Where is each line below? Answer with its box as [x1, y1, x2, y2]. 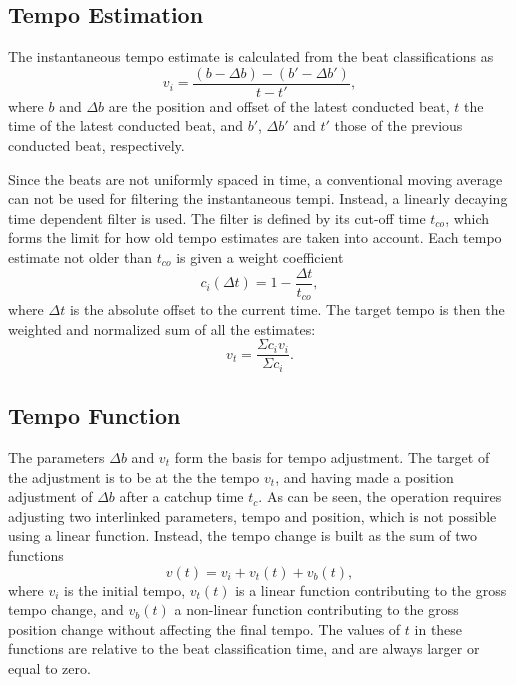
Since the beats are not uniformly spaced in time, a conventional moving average [8, 168, 503, 189]
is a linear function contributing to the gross [235, 579, 507, 600]
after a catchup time [119, 486, 244, 507]
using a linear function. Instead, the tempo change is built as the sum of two [8, 525, 478, 546]
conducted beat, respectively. [8, 135, 185, 156]
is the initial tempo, [64, 579, 186, 600]
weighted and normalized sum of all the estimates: [8, 318, 316, 339]
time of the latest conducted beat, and [8, 115, 243, 136]
